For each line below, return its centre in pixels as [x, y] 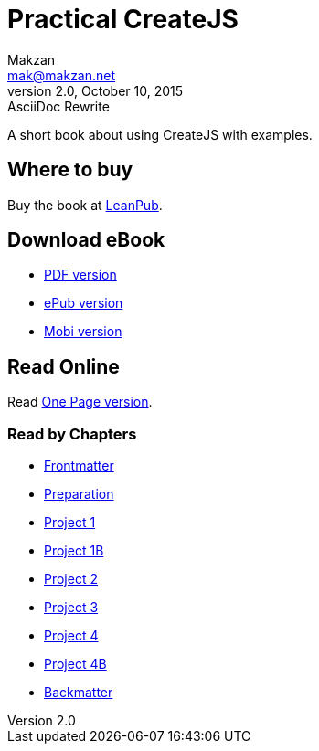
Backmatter [79, 693]
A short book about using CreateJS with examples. [160, 134]
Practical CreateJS [123, 19]
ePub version [84, 303]
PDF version [80, 275]
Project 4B [75, 664]
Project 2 [71, 579]
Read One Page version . [80, 402]
